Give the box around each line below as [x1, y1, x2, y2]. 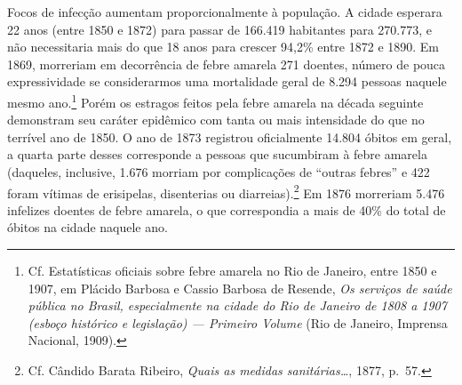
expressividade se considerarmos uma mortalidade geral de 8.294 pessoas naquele [7, 72, 447, 91]
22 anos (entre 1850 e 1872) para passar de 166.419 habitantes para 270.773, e [7, 20, 432, 38]
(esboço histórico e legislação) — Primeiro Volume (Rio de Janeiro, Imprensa [28, 313, 448, 332]
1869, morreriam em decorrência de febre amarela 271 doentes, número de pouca [7, 54, 446, 73]
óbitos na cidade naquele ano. [7, 218, 168, 237]
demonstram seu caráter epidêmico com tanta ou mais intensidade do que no [7, 110, 425, 129]
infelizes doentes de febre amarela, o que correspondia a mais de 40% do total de [7, 200, 446, 219]
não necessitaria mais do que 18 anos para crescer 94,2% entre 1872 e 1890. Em [7, 37, 440, 56]
